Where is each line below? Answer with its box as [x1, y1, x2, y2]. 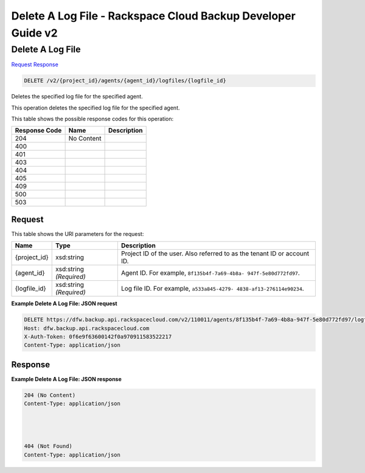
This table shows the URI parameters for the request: [11, 230, 144, 237]
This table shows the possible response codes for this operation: [11, 115, 174, 122]
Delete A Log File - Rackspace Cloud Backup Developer [11, 9, 296, 22]
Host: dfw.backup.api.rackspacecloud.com [24, 325, 150, 331]
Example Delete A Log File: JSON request [11, 300, 118, 307]
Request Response [11, 61, 59, 68]
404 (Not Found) [24, 443, 73, 450]
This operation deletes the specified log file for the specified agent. [11, 104, 180, 111]
